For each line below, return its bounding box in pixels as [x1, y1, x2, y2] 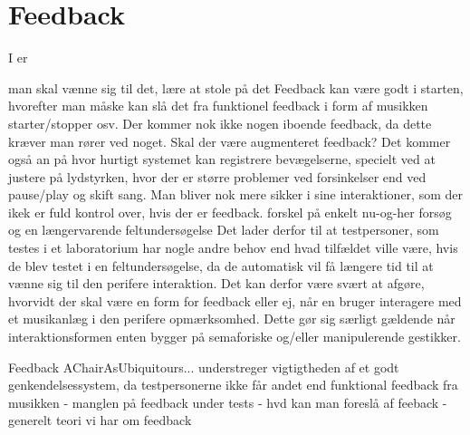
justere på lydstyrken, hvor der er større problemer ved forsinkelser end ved [8, 167, 427, 186]
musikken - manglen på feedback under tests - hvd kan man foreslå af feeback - [8, 392, 447, 411]
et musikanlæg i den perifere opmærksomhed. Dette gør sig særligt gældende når [8, 309, 456, 328]
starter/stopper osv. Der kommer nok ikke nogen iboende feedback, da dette [8, 113, 432, 132]
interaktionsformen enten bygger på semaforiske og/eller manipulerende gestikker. [8, 327, 461, 346]
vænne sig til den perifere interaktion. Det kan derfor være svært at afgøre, [8, 274, 425, 293]
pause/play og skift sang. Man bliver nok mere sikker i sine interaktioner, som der [8, 185, 463, 204]
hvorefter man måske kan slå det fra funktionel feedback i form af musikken [8, 96, 428, 115]
